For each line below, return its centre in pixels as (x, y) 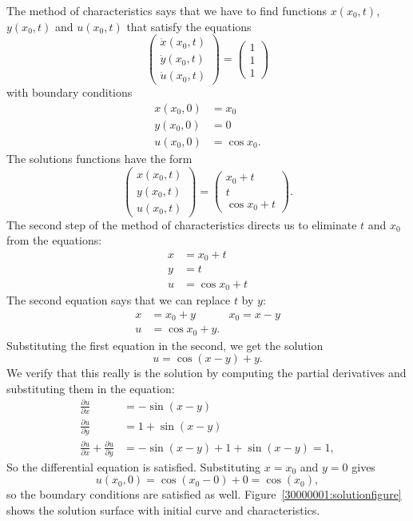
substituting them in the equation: (91, 388)
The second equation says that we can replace (119, 299)
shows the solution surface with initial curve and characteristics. (163, 510)
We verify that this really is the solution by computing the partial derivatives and (206, 373)
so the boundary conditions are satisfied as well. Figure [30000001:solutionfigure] (204, 494)
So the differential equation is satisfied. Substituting (134, 466)
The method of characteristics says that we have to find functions (167, 10)
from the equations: (54, 240)
